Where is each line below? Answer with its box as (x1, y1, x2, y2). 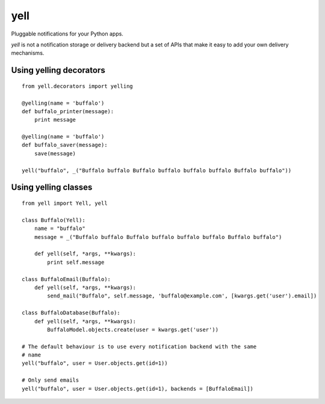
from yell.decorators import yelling (22, 82, 134, 90)
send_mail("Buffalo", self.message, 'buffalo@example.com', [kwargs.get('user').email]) (47, 293, 317, 299)
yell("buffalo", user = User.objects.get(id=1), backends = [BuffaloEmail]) (22, 385, 254, 392)
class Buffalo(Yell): (22, 217, 85, 223)
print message (34, 116, 76, 123)
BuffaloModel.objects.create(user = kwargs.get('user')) (47, 326, 219, 333)
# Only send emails (22, 377, 79, 384)
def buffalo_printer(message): (22, 108, 114, 114)
